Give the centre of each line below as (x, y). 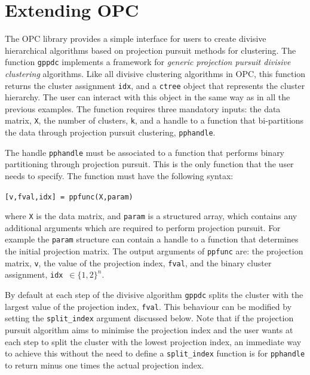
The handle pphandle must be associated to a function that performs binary (145, 152)
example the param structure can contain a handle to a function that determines (152, 239)
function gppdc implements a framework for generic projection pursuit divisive (148, 62)
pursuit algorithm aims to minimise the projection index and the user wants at (149, 330)
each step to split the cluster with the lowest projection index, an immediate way (153, 341)
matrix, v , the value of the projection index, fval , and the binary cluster (138, 262)
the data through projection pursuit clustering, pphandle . (110, 132)
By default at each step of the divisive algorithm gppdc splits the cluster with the (154, 295)
